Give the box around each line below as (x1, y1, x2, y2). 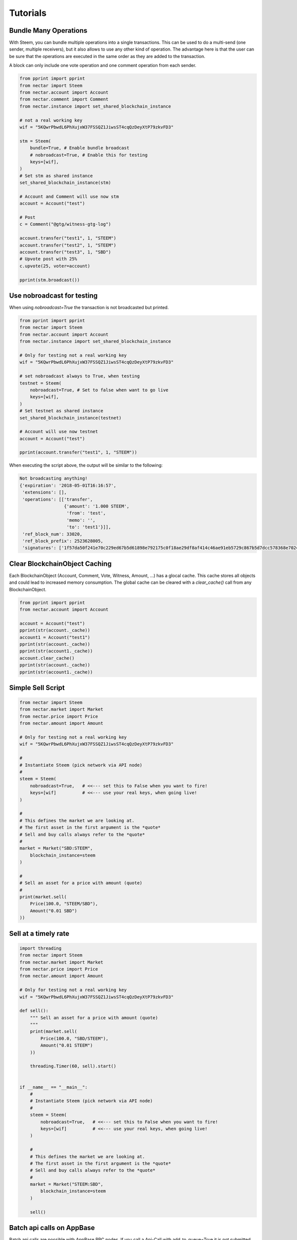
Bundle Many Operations (9, 26, 88, 35)
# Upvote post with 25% (19, 256, 78, 262)
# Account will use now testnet (19, 429, 99, 434)
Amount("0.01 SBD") (30, 908, 78, 914)
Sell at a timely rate (9, 929, 69, 937)
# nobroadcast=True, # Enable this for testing (30, 152, 148, 158)
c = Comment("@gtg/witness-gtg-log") (19, 221, 111, 227)
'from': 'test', (66, 510, 106, 516)
